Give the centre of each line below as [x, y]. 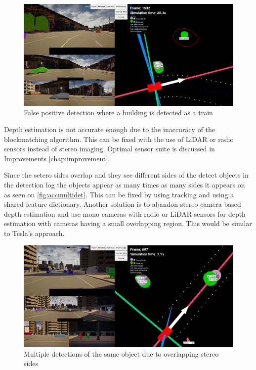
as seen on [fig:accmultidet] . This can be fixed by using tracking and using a [119, 194]
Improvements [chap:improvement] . [57, 158]
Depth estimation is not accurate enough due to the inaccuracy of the [110, 129]
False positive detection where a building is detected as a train [118, 113]
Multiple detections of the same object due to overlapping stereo [121, 353]
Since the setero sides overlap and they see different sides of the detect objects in [126, 175]
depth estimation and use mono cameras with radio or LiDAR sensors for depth [125, 213]
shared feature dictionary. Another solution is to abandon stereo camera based [123, 204]
